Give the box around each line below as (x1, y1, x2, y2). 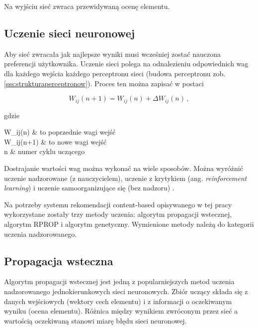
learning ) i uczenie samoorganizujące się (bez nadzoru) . (4, 182, 174, 193)
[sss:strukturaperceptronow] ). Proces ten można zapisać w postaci (4, 78, 204, 88)
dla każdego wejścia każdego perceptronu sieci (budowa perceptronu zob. (4, 68, 226, 78)
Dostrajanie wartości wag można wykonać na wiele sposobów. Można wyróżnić (4, 163, 243, 173)
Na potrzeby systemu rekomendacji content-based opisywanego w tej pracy (4, 199, 232, 209)
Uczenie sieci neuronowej (4, 25, 135, 40)
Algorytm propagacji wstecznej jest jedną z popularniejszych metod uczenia (4, 276, 235, 287)
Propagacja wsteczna (4, 253, 113, 268)
